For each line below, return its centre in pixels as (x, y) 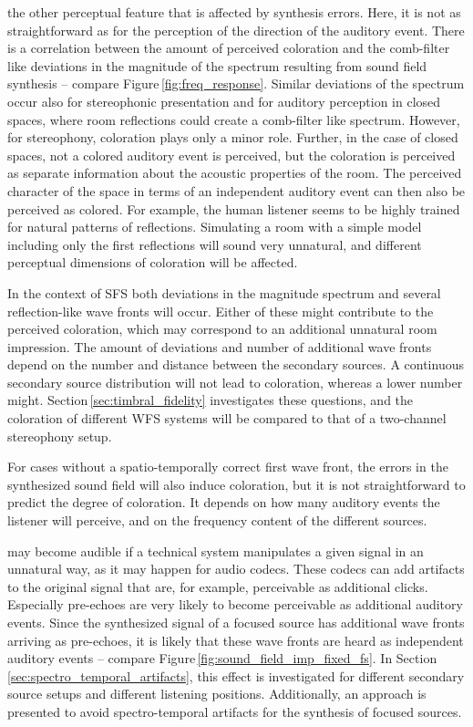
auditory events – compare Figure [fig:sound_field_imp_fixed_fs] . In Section (222, 658)
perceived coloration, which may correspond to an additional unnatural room (222, 329)
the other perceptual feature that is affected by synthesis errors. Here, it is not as (234, 12)
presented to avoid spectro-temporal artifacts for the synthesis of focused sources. (235, 711)
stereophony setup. (60, 436)
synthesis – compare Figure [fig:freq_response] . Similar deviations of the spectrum (236, 83)
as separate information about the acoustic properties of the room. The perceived (235, 173)
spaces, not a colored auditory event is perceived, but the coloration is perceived (231, 155)
